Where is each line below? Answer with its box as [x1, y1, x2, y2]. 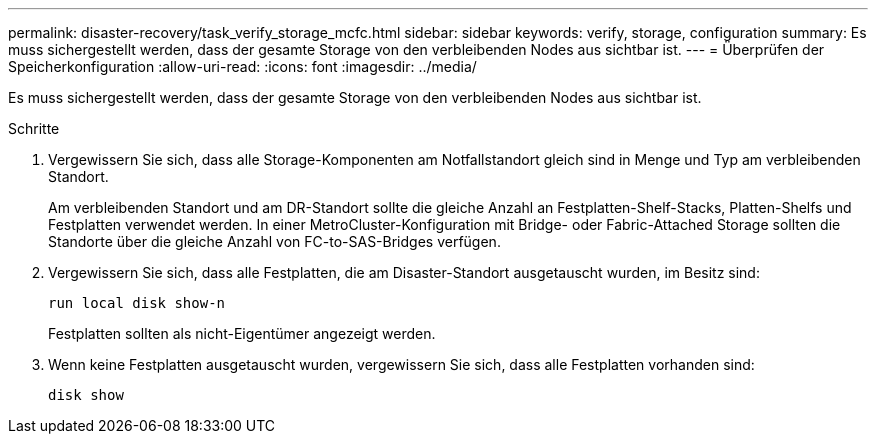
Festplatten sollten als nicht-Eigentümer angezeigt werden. [48, 325, 436, 342]
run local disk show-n [48, 295, 226, 311]
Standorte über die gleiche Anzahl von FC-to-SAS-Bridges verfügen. [48, 233, 501, 250]
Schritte [8, 120, 60, 137]
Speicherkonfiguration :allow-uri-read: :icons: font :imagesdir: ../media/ [8, 58, 477, 75]
